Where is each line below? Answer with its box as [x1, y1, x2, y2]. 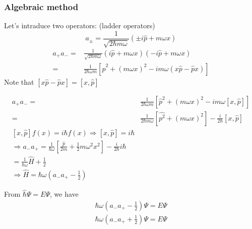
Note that [4, 76, 34, 87]
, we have [50, 189, 79, 199]
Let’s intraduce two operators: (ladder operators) [4, 20, 155, 31]
